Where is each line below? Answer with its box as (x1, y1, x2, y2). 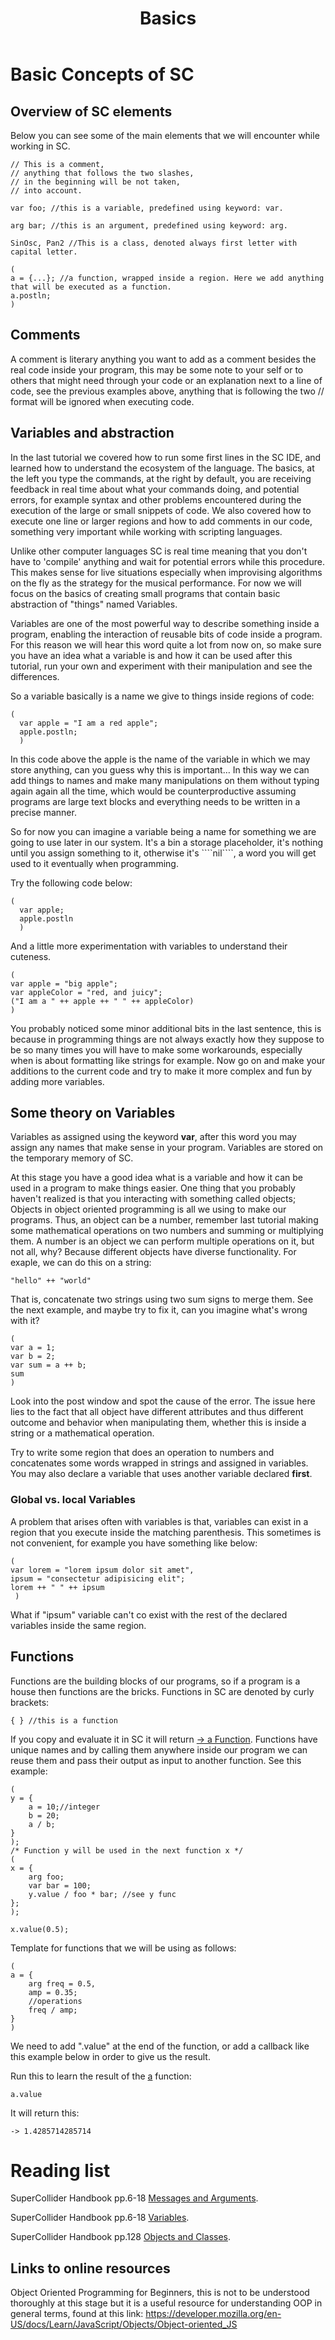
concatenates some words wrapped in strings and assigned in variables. (10, 1457, 309, 1469)
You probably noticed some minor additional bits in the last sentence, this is (10, 1022, 322, 1034)
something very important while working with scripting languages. (10, 525, 283, 537)
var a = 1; (10, 1343, 56, 1353)
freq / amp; (28, 2005, 78, 2015)
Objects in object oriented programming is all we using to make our (10, 1203, 287, 1216)
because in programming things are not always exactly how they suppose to (10, 1033, 325, 1045)
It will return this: (10, 2107, 80, 2119)
